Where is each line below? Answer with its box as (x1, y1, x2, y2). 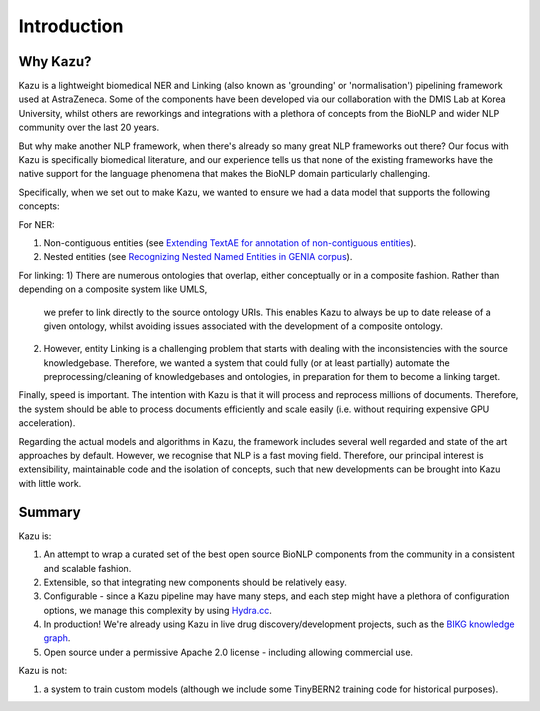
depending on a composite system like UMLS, (18, 283, 208, 295)
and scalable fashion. (43, 562, 132, 574)
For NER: (18, 218, 55, 230)
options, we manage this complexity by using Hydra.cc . (43, 604, 272, 616)
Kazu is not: (18, 665, 68, 677)
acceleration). (18, 417, 76, 429)
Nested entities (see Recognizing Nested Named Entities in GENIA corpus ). (43, 251, 353, 263)
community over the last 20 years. (18, 121, 160, 134)
